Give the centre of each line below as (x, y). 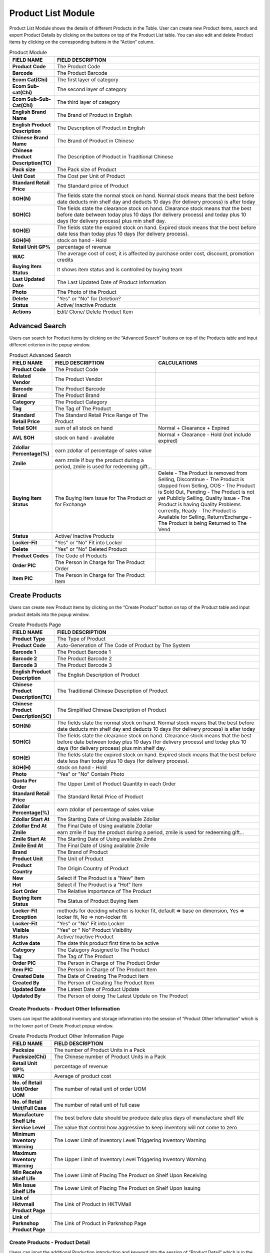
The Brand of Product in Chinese (95, 141)
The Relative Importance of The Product (104, 891)
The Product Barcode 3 (84, 665)
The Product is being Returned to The (202, 523)
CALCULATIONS (178, 362)
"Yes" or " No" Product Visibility (95, 930)
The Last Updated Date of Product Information (111, 282)
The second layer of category (92, 89)
